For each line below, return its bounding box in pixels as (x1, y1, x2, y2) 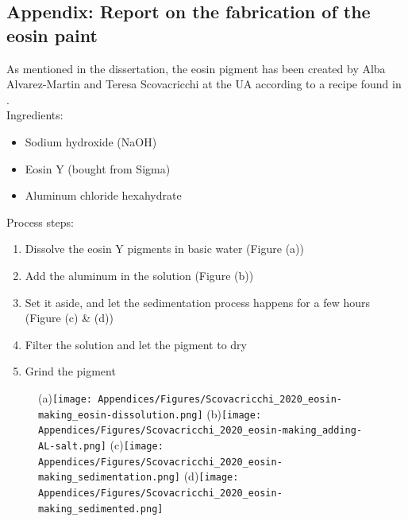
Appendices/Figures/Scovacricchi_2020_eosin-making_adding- (38, 425, 363, 437)
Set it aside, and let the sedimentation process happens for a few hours (25, 294, 370, 310)
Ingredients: (6, 107, 64, 123)
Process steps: (6, 213, 74, 230)
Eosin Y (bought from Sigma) (25, 160, 171, 177)
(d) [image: (183, 468, 239, 484)
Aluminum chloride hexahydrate (25, 187, 182, 204)
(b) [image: (206, 405, 262, 422)
